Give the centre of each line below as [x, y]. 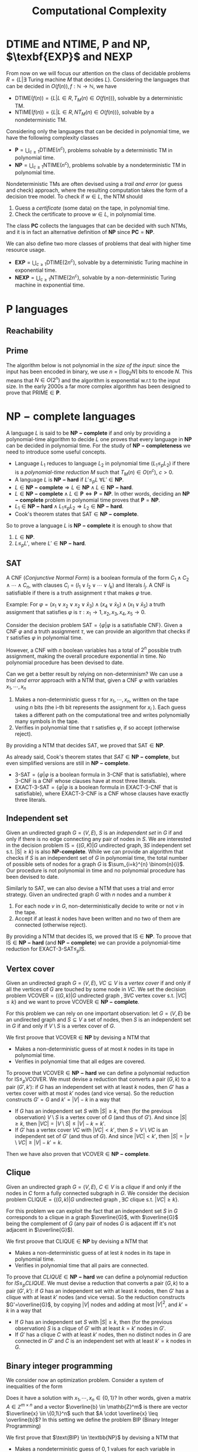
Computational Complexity [99, 11]
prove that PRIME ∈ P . [34, 393]
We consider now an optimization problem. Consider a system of [85, 1380]
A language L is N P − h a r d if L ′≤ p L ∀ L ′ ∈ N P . [69, 481]
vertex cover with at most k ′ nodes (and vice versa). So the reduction [90, 1093]
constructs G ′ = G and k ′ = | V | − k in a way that [64, 1100]
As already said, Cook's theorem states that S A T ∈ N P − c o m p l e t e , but [93, 757]
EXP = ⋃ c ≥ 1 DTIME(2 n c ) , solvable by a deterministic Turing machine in [101, 262]
